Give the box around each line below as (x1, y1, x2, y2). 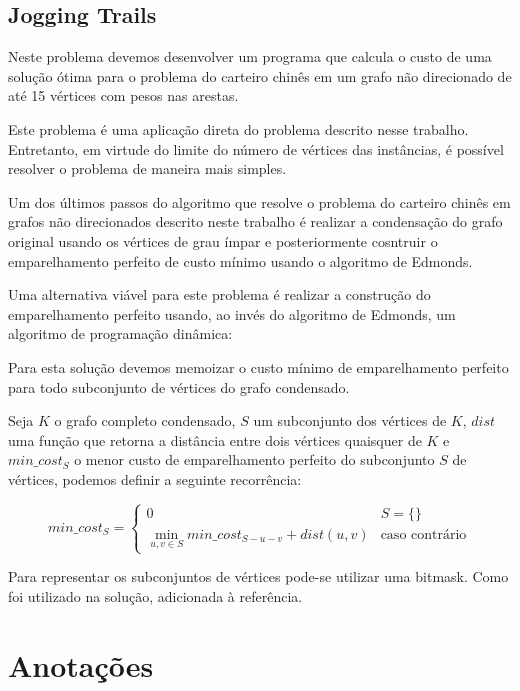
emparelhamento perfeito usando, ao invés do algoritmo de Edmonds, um (8, 303, 456, 324)
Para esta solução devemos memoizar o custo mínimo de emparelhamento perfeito (8, 356, 509, 377)
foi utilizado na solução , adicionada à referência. (8, 585, 303, 606)
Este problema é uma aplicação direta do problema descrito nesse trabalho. (8, 118, 469, 139)
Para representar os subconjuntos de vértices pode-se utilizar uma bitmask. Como (8, 566, 509, 587)
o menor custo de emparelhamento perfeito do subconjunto (74, 449, 435, 470)
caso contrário (380, 527, 467, 542)
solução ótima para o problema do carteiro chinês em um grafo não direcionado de (8, 65, 512, 86)
